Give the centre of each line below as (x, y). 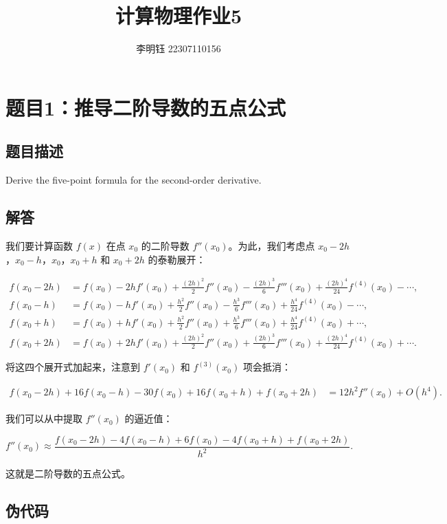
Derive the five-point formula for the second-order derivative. (134, 180)
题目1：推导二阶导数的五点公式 (146, 107)
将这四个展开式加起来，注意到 (73, 367)
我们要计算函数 (39, 245)
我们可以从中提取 (44, 418)
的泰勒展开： (177, 259)
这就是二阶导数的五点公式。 (68, 473)
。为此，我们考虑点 (272, 245)
